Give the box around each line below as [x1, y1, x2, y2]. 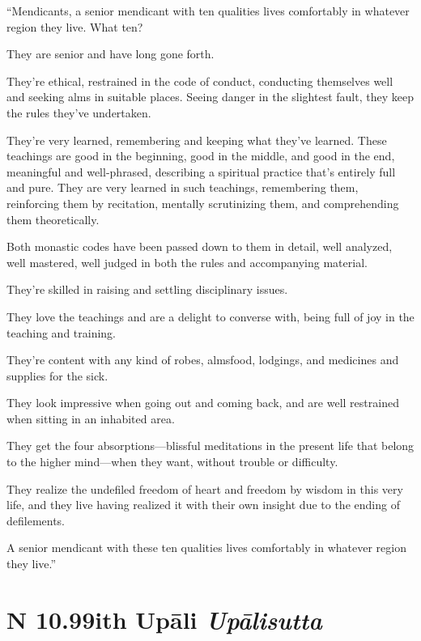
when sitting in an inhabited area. [6, 410, 175, 427]
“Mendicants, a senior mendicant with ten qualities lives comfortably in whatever [6, 2, 410, 19]
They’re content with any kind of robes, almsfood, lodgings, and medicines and [6, 351, 399, 368]
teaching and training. [6, 324, 117, 341]
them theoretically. [6, 210, 100, 227]
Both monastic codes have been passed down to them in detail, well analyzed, [6, 238, 393, 255]
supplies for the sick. [6, 367, 108, 384]
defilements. [6, 512, 66, 529]
